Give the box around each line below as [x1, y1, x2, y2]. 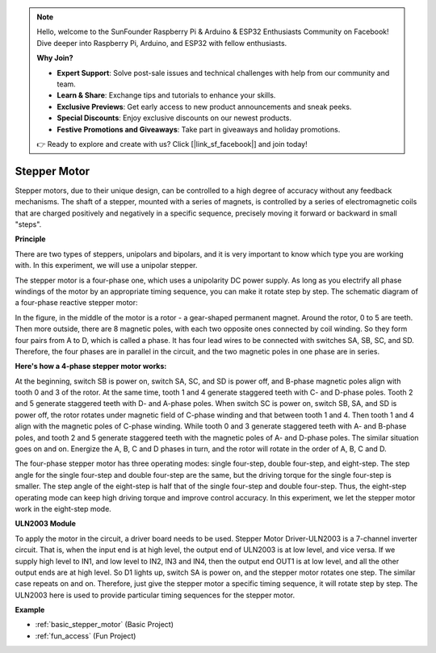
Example [15, 605, 45, 615]
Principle [15, 234, 46, 244]
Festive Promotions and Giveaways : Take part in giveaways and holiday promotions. [57, 124, 341, 134]
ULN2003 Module [15, 519, 77, 529]
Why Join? [36, 53, 73, 63]
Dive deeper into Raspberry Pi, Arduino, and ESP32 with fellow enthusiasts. [36, 38, 287, 48]
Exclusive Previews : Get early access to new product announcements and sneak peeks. [57, 102, 352, 111]
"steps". [15, 219, 42, 229]
